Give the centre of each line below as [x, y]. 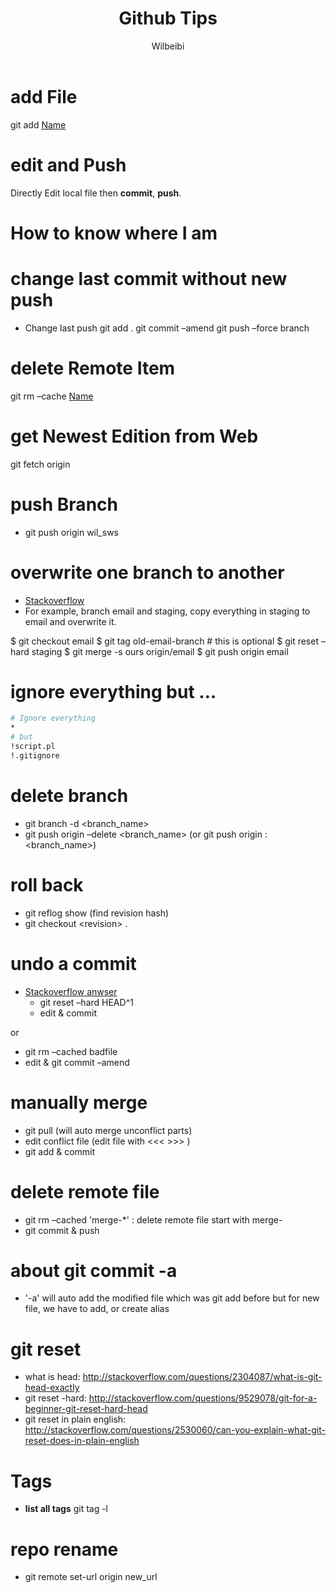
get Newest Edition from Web [134, 436]
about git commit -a [94, 1270]
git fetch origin [40, 464]
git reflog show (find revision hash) [97, 913]
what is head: [52, 1377]
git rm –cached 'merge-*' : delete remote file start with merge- [153, 1219]
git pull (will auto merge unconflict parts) [108, 1130]
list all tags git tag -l [66, 1509]
